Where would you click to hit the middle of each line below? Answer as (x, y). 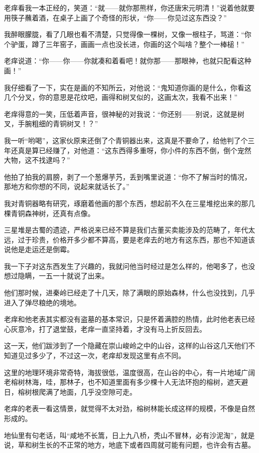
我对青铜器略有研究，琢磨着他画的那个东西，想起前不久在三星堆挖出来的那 (126, 203)
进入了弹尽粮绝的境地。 (42, 302)
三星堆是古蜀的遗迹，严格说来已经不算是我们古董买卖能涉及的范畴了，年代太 (129, 230)
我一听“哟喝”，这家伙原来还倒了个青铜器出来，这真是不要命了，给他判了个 (126, 140)
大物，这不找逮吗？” (37, 160)
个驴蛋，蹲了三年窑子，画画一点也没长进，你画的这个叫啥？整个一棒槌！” (124, 44)
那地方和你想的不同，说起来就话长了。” (67, 186)
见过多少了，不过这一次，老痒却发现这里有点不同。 (101, 355)
